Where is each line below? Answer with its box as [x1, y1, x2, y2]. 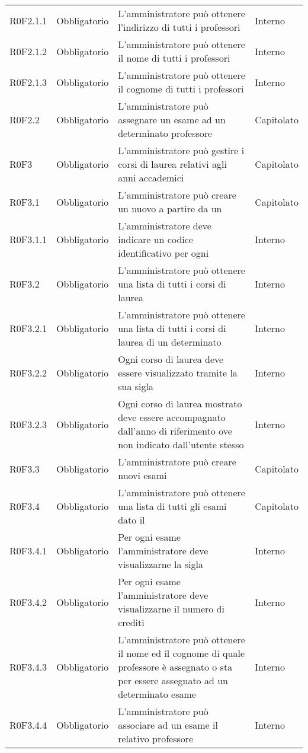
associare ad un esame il [118, 718, 218, 732]
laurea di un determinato [118, 335, 222, 349]
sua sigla [118, 379, 153, 393]
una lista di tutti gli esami [118, 499, 227, 513]
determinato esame [118, 687, 196, 701]
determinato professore [118, 126, 213, 140]
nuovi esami [118, 468, 167, 482]
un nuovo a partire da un [118, 202, 222, 215]
